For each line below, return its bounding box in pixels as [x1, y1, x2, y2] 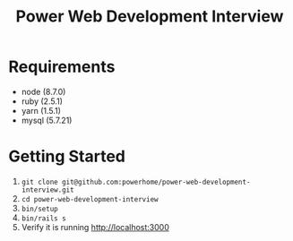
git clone [21, 177, 59, 186]
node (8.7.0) [21, 86, 66, 97]
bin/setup [21, 204, 59, 213]
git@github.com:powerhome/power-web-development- [61, 177, 251, 186]
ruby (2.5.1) [21, 96, 64, 107]
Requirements [8, 56, 116, 77]
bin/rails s [21, 213, 66, 223]
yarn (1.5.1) [21, 105, 62, 116]
